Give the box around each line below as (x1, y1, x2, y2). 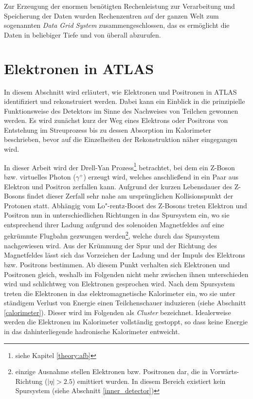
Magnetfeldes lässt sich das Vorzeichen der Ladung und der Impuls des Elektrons (4, 250, 245, 260)
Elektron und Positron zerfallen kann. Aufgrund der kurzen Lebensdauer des (4, 181, 232, 191)
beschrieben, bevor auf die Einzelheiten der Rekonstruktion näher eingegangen (4, 134, 237, 144)
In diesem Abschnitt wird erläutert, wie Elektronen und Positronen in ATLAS (4, 86, 237, 97)
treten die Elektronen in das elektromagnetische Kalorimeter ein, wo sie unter (4, 288, 235, 298)
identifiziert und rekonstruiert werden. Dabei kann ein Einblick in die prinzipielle (4, 96, 245, 106)
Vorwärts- (210, 366, 239, 377)
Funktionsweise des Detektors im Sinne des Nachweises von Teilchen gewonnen (4, 105, 238, 116)
